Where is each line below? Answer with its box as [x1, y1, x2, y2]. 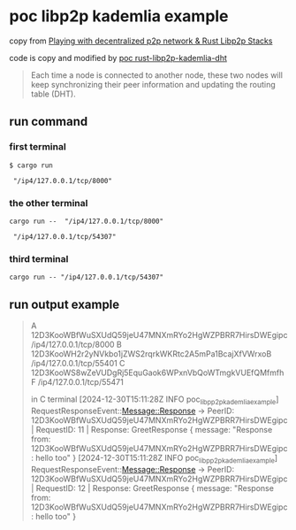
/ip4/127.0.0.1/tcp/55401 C [30, 358, 125, 369]
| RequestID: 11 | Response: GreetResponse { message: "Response [30, 424, 273, 434]
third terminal [9, 252, 69, 265]
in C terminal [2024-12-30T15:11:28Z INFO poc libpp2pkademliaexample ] [30, 394, 279, 406]
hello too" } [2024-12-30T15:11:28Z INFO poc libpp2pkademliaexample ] [34, 452, 278, 465]
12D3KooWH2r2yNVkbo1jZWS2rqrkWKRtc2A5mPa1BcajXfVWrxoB [30, 349, 272, 359]
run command [9, 114, 88, 129]
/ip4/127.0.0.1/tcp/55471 [37, 377, 124, 388]
